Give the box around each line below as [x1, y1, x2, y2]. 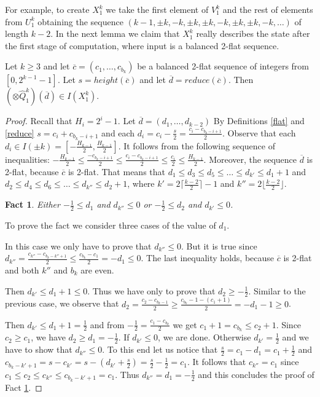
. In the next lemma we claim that [50, 27, 180, 40]
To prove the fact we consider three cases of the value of [5, 218, 216, 231]
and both [5, 263, 39, 276]
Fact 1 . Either [5, 198, 60, 211]
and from [90, 318, 125, 331]
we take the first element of [106, 3, 209, 15]
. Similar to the [248, 284, 306, 297]
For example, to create [5, 3, 90, 15]
